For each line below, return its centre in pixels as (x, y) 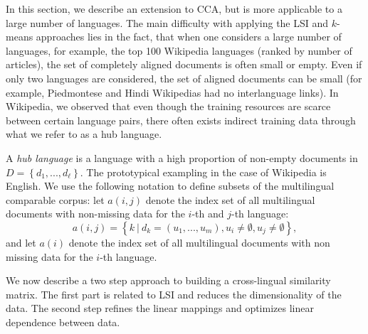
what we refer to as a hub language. (84, 134)
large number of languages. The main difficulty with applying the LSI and (167, 22)
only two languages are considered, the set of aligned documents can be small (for (184, 78)
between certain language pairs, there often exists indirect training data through (181, 120)
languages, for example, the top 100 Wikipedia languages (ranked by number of (179, 50)
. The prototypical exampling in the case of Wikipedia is (203, 172)
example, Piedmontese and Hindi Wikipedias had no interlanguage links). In (172, 92)
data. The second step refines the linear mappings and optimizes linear (160, 308)
